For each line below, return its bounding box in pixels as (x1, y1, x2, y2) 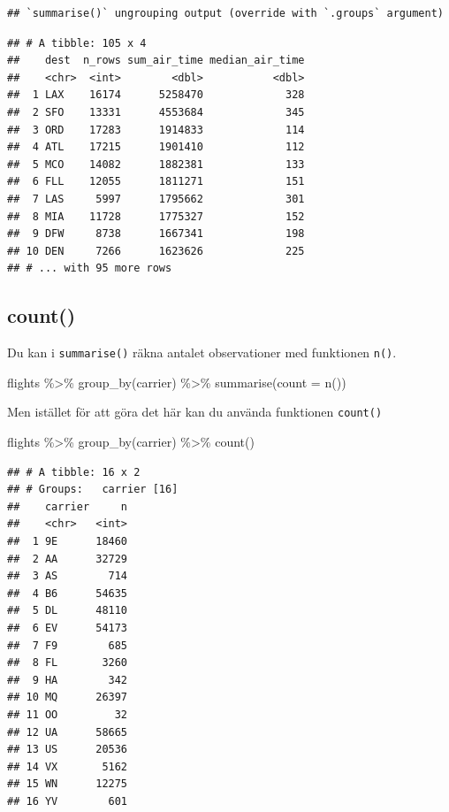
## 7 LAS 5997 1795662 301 (7, 192, 305, 205)
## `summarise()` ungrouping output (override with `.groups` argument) (7, 7, 444, 19)
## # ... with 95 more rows (7, 262, 172, 275)
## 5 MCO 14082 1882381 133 (7, 157, 305, 171)
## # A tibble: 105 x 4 (7, 36, 147, 50)
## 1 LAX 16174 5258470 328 (7, 88, 305, 102)
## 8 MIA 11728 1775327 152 (7, 210, 305, 223)
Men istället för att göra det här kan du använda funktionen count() (7, 402, 383, 421)
